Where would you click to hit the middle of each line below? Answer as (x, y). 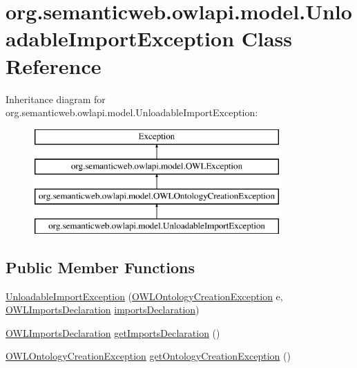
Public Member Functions (100, 267)
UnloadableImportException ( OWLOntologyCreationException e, (144, 296)
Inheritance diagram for (56, 99)
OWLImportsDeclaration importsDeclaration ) (103, 310)
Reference (54, 65)
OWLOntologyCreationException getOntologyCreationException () (148, 356)
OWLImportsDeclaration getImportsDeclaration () (113, 332)
